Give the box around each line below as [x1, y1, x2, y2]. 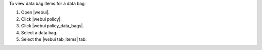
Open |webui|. [21, 10, 49, 15]
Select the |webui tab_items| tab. [21, 36, 87, 42]
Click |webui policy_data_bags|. [21, 23, 84, 29]
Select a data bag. [21, 29, 58, 36]
